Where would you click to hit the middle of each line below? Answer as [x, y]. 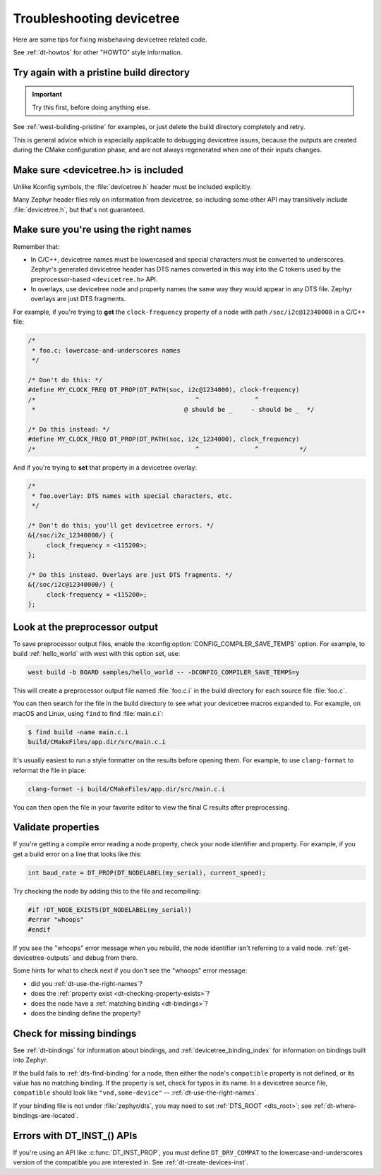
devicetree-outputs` [42, 957]
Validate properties [56, 828]
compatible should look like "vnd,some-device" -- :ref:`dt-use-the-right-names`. [136, 1092]
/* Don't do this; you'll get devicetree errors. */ [121, 526]
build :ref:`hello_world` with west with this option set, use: [97, 654]
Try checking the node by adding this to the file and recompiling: [107, 891]
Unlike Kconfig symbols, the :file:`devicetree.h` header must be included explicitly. [132, 186]
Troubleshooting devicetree [96, 18]
